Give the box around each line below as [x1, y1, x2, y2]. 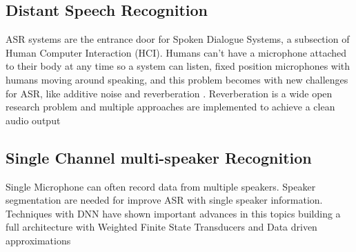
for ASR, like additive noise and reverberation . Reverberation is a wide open [6, 86, 333, 100]
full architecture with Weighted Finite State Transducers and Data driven [6, 220, 317, 234]
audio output [6, 113, 61, 127]
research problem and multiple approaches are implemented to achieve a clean [6, 99, 335, 114]
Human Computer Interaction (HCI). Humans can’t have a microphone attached [6, 45, 347, 59]
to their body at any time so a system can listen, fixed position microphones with [6, 59, 350, 73]
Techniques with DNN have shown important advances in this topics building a [6, 206, 341, 220]
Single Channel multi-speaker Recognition [6, 146, 312, 168]
